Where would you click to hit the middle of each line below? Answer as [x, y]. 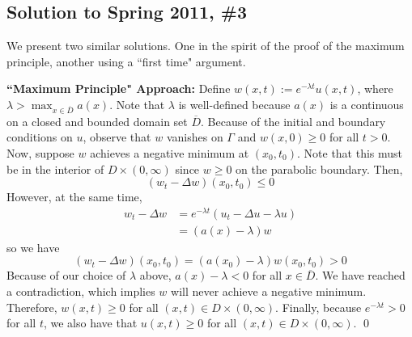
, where [375, 88]
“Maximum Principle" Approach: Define [119, 88]
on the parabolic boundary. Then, [319, 168]
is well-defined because [234, 104]
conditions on [40, 137]
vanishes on [195, 137]
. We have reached [360, 275]
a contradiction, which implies [81, 291]
